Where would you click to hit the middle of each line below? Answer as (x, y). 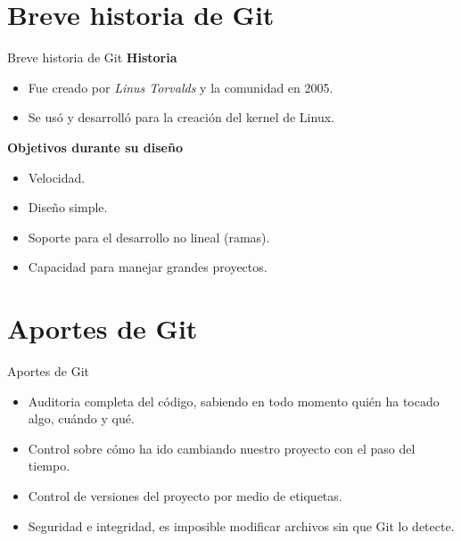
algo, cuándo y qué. (81, 418)
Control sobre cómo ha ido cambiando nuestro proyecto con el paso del (222, 448)
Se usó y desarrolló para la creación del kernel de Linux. (181, 117)
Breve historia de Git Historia (92, 57)
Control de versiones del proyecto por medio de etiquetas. (185, 495)
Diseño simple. (68, 207)
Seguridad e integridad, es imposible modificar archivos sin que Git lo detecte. (241, 525)
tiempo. (49, 466)
